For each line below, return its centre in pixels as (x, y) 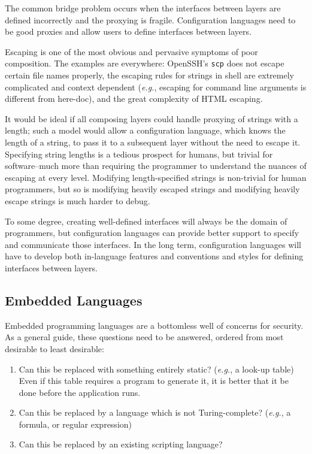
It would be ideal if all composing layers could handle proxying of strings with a (152, 118)
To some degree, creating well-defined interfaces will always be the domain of (146, 221)
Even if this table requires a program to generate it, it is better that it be (154, 381)
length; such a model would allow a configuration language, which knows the (145, 130)
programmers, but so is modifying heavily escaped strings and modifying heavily (152, 189)
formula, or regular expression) (75, 424)
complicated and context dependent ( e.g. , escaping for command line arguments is (156, 87)
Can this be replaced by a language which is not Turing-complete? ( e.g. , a (155, 412)
